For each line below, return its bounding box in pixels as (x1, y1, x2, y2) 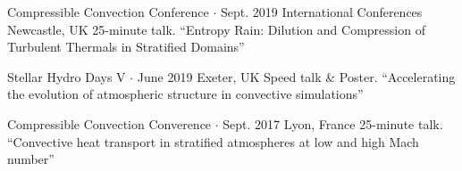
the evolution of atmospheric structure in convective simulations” (7, 85, 364, 103)
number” (7, 150, 55, 168)
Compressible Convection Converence (7, 114, 212, 133)
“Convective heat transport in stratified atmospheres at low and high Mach (7, 132, 419, 151)
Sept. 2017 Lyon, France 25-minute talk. (223, 114, 443, 133)
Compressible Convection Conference (7, 3, 209, 20)
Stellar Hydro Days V (7, 67, 126, 85)
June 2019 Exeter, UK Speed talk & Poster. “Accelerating (137, 67, 456, 85)
